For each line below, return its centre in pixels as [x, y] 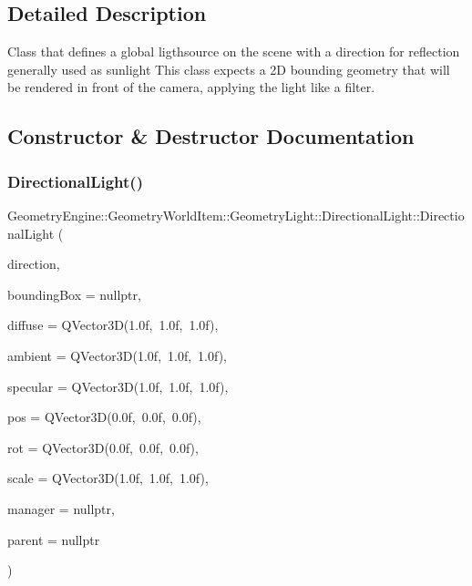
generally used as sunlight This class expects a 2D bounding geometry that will [229, 69]
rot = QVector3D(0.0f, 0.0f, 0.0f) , [103, 447]
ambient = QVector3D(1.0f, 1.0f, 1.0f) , [118, 355]
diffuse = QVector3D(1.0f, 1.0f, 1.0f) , [113, 325]
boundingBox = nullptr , [74, 294]
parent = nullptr [54, 539]
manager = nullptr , [61, 508]
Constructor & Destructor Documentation [211, 136]
